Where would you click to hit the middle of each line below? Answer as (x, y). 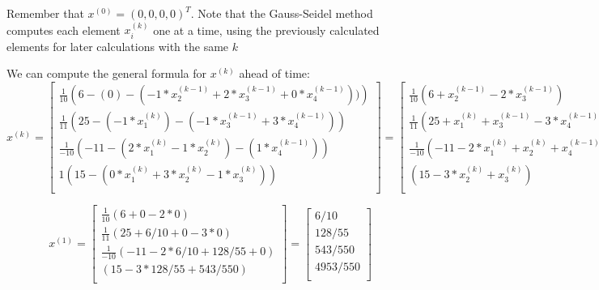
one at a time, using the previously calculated (266, 30)
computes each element (64, 30)
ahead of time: (274, 73)
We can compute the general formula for (107, 73)
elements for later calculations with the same (118, 46)
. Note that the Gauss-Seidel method (282, 13)
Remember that (45, 13)
